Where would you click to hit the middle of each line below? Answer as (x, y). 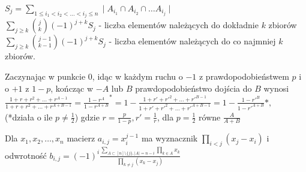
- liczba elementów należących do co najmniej (192, 41)
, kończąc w (72, 88)
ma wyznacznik (169, 138)
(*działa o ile (29, 117)
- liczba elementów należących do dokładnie (178, 25)
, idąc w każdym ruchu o (137, 76)
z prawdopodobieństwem (244, 76)
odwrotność (26, 155)
